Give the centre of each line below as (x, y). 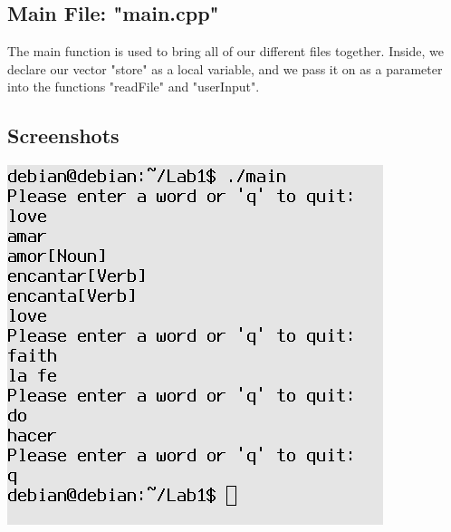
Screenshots (63, 135)
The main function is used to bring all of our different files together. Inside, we (225, 51)
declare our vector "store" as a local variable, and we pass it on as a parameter (225, 68)
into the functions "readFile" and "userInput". (134, 87)
